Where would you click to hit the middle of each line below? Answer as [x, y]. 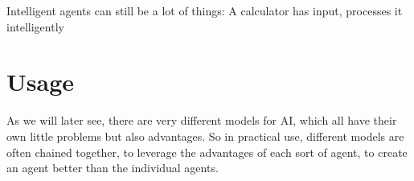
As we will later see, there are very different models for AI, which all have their [202, 120]
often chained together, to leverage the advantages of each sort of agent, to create [207, 152]
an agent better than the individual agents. [113, 168]
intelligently [35, 26]
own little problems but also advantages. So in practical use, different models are [205, 136]
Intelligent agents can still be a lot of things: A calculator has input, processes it [205, 10]
